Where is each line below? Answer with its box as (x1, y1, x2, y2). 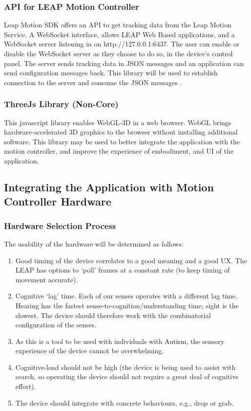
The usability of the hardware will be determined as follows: (4, 238, 184, 249)
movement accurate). (15, 274, 78, 284)
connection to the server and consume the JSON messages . (4, 77, 182, 87)
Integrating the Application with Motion (4, 179, 214, 194)
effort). (15, 381, 36, 391)
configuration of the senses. (15, 320, 97, 330)
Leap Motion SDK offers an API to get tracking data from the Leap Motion (4, 20, 231, 30)
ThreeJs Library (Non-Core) (4, 98, 119, 110)
